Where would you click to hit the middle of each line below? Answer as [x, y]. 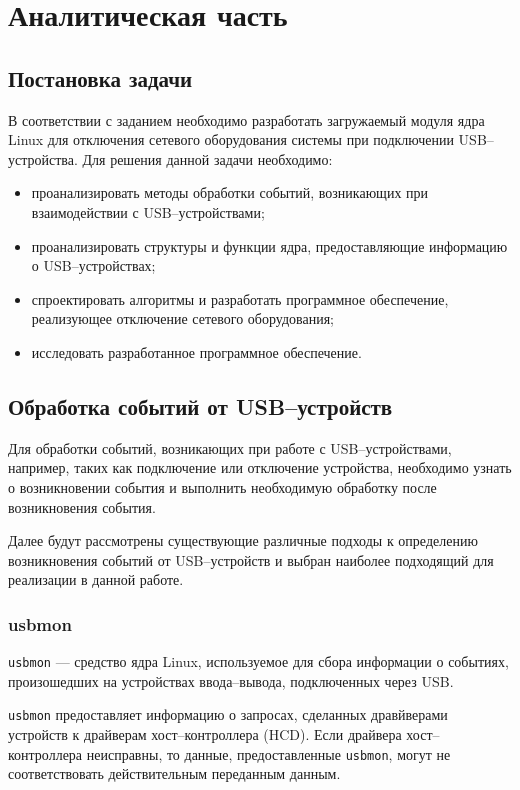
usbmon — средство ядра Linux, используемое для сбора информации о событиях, [258, 661]
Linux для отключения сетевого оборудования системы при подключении [231, 139]
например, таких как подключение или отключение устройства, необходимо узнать [260, 467]
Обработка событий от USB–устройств [200, 405]
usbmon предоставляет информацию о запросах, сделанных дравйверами [228, 714]
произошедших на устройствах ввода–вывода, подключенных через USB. [231, 680]
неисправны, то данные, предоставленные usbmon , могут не [268, 753]
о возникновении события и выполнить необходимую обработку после [222, 486]
